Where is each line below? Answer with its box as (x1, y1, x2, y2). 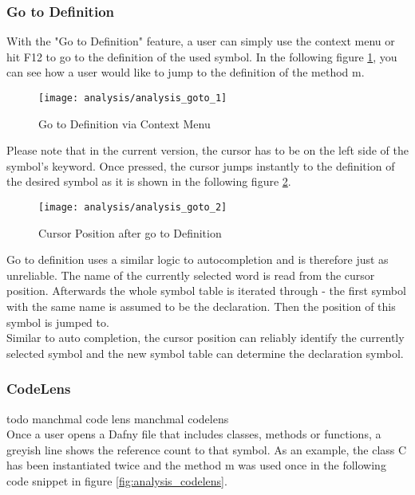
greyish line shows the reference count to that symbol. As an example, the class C (6, 441, 407, 458)
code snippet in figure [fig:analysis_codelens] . (6, 473, 227, 489)
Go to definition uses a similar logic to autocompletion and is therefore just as (6, 251, 389, 268)
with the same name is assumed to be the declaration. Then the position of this (6, 298, 396, 315)
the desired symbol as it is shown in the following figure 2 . (6, 173, 291, 190)
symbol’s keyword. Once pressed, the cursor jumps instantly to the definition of (6, 157, 395, 174)
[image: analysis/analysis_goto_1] (38, 92, 227, 104)
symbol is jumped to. (6, 313, 109, 330)
